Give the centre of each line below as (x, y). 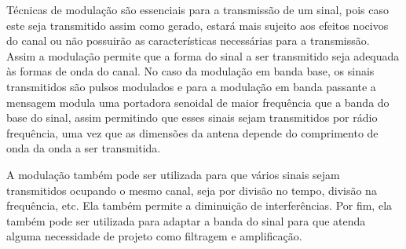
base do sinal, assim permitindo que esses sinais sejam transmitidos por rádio (192, 117)
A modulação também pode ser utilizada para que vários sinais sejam (173, 174)
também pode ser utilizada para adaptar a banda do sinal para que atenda (186, 220)
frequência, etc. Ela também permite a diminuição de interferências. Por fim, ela (199, 205)
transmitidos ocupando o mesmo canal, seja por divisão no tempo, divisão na (192, 190)
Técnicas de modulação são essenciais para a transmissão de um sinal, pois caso (198, 9)
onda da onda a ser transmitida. (84, 148)
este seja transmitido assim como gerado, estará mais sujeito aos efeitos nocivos (198, 25)
